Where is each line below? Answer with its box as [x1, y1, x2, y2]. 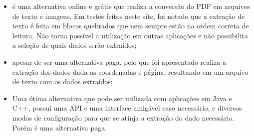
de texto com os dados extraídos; [12, 76, 113, 87]
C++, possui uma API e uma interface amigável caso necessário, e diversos [12, 103, 242, 113]
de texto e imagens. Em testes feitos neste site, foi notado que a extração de [12, 10, 245, 21]
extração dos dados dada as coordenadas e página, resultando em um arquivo [12, 66, 249, 77]
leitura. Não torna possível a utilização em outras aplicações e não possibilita [12, 30, 248, 40]
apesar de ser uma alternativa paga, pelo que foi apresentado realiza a [12, 56, 226, 67]
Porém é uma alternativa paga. [12, 122, 107, 133]
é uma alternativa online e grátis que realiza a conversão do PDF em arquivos [12, 1, 250, 11]
